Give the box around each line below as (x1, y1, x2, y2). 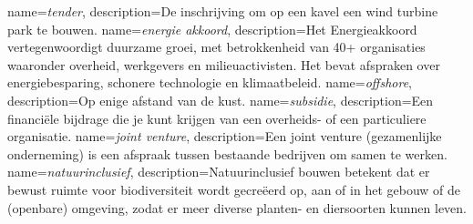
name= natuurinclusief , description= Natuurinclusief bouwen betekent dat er (7, 162, 430, 181)
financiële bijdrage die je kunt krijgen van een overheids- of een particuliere (7, 108, 427, 127)
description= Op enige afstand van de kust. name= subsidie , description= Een (7, 90, 434, 109)
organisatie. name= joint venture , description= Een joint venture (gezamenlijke (7, 127, 442, 146)
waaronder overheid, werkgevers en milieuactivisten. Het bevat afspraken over (7, 55, 440, 74)
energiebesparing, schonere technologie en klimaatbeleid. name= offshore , (7, 73, 412, 92)
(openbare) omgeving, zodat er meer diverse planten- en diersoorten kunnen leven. (7, 198, 467, 217)
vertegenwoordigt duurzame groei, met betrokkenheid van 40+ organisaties (7, 37, 426, 56)
